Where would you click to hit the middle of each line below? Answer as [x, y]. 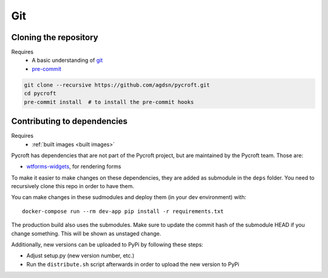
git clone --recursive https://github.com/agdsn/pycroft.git [117, 85]
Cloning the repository [55, 37]
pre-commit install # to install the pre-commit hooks [109, 102]
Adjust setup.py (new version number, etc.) [80, 256]
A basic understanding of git [67, 60]
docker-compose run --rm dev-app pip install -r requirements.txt [123, 211]
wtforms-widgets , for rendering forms [74, 166]
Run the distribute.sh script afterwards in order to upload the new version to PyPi [133, 264]
